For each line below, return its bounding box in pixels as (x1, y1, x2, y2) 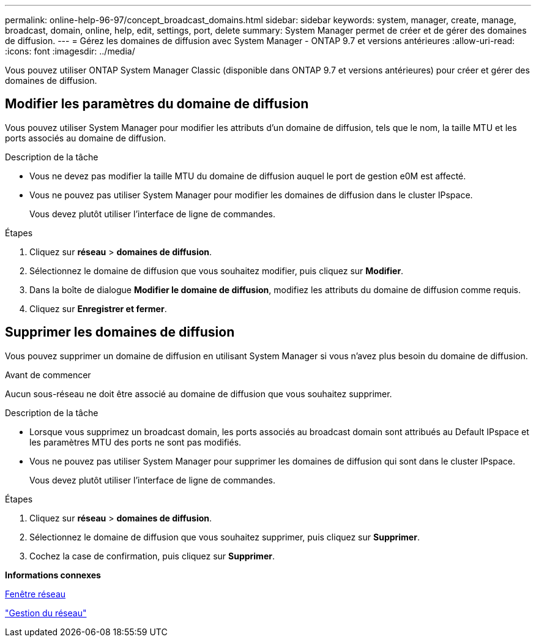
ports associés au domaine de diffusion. (5, 132, 166, 143)
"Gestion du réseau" (5, 607, 87, 618)
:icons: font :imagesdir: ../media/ (5, 46, 135, 56)
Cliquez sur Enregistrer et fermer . (29, 303, 167, 314)
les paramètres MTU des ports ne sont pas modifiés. (29, 436, 242, 447)
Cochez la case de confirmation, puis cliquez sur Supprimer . (29, 550, 275, 561)
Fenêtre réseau (5, 588, 66, 599)
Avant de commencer (5, 369, 91, 380)
